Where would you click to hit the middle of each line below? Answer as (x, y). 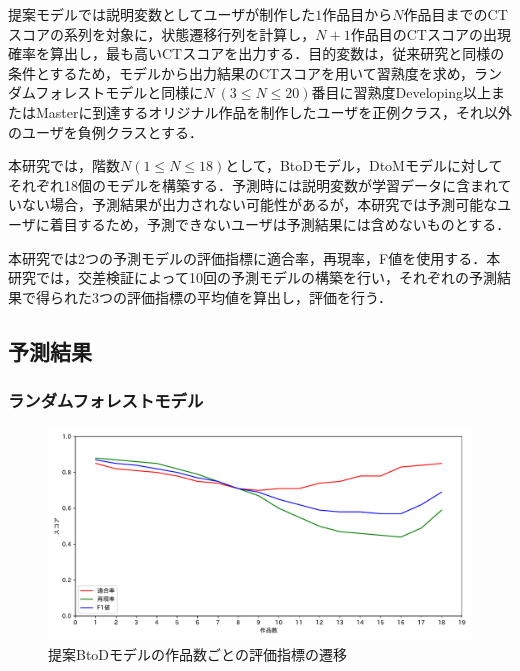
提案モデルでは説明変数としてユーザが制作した (162, 14)
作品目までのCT (455, 14)
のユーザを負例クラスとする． (106, 131)
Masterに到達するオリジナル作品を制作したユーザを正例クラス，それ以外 (273, 111)
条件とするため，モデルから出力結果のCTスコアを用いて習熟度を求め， (241, 72)
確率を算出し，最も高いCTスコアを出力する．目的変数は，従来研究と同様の (256, 53)
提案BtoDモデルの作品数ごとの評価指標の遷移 (197, 653)
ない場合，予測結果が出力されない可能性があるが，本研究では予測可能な (259, 204)
